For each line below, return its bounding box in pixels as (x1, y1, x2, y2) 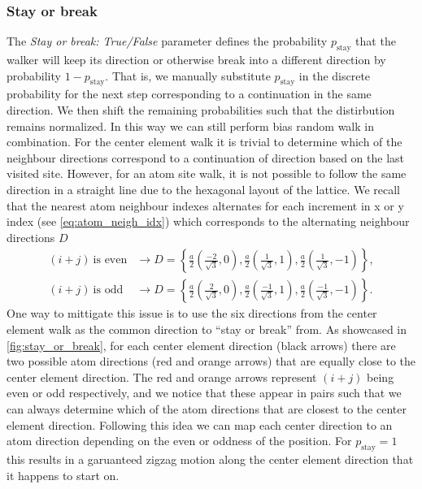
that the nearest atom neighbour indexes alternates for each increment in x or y (7, 197, 404, 214)
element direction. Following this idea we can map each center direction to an (7, 416, 393, 433)
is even (93, 254, 128, 266)
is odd (93, 284, 124, 296)
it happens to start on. (7, 466, 120, 483)
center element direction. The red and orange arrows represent (7, 368, 317, 385)
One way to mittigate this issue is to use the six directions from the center (7, 305, 377, 322)
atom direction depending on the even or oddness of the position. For (7, 432, 352, 449)
